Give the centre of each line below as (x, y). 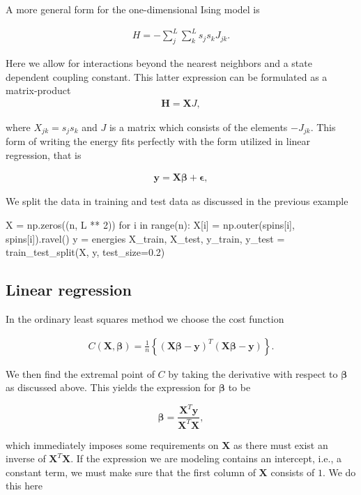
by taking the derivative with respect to (253, 373)
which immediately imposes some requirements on (112, 444)
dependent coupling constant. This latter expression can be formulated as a (167, 76)
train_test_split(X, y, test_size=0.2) (85, 252)
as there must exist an (281, 444)
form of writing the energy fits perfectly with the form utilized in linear (158, 141)
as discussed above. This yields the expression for (111, 387)
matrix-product (38, 90)
